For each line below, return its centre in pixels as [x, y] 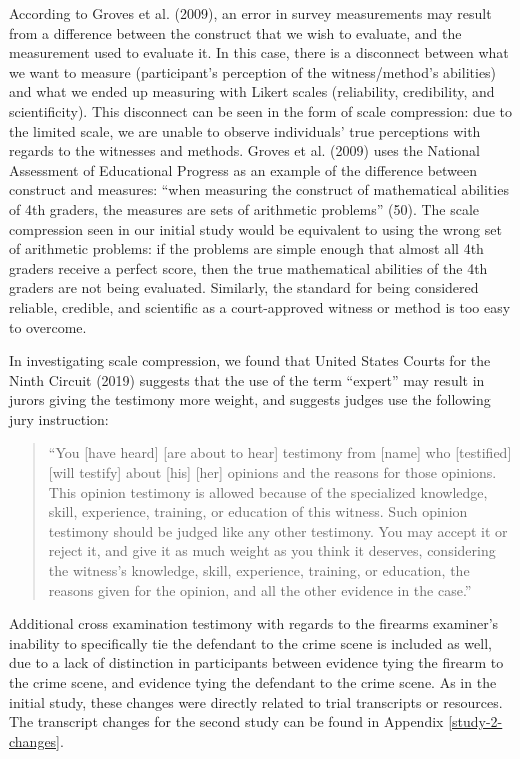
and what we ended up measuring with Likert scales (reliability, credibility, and [252, 91]
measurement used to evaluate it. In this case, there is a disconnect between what [259, 52]
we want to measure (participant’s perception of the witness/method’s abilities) [253, 71]
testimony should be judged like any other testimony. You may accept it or [278, 530]
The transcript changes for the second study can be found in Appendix [226, 721]
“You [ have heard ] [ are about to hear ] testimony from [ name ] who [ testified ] [280, 452]
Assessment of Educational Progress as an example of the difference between [243, 169]
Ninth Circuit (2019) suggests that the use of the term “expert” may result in [247, 379]
